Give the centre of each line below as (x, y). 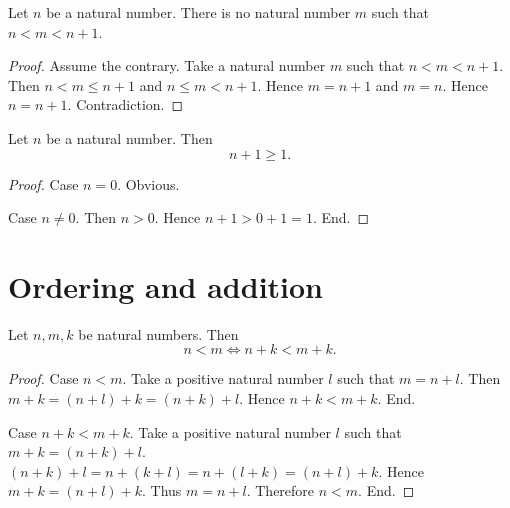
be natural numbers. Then (158, 333)
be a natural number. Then (129, 137)
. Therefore (280, 490)
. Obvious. (148, 183)
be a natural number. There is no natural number (198, 12)
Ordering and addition (166, 285)
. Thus (161, 490)
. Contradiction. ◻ (125, 104)
